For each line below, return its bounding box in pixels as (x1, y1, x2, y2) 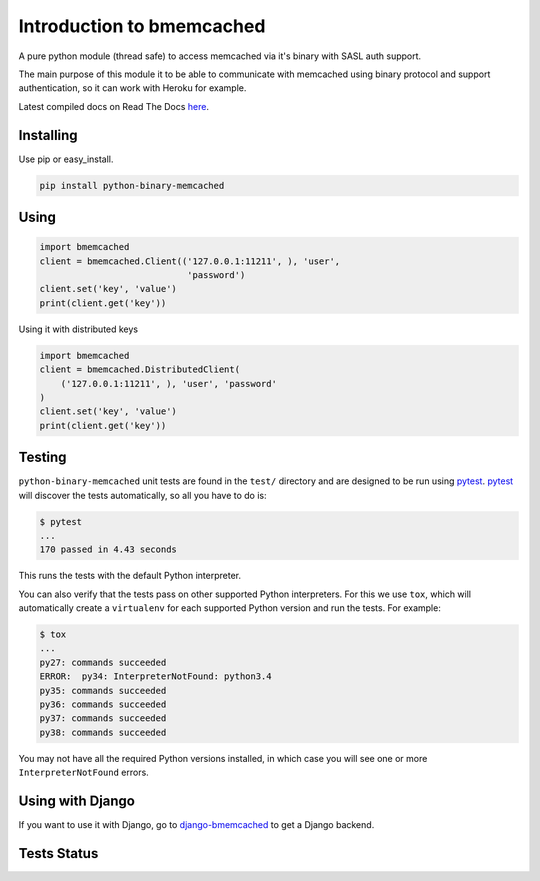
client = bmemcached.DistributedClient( (39, 364, 240, 375)
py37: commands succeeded (39, 713, 167, 724)
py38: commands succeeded (39, 726, 167, 738)
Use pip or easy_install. (18, 153, 114, 165)
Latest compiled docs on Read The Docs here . (18, 100, 210, 112)
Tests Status (18, 845, 99, 862)
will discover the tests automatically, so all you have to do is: (18, 489, 267, 501)
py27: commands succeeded (39, 656, 167, 668)
